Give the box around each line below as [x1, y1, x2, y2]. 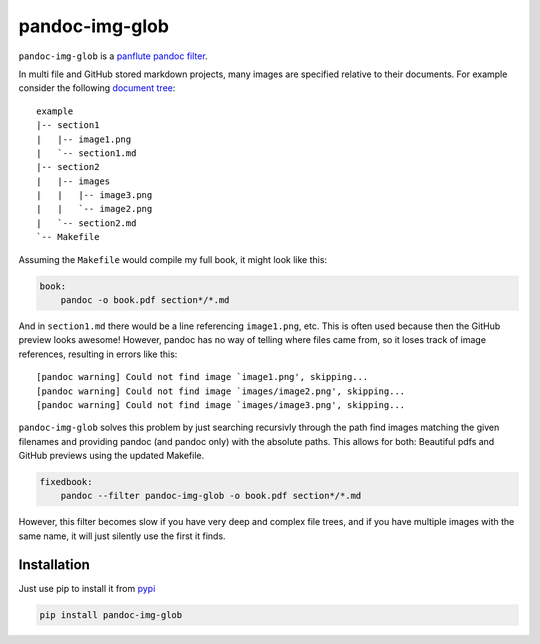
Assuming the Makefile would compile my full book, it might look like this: [18, 253, 328, 265]
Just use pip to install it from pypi [18, 582, 156, 594]
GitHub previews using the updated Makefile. [18, 450, 205, 462]
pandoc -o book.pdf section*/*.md [60, 295, 230, 305]
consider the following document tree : [18, 82, 176, 94]
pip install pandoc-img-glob [39, 609, 183, 620]
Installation [18, 556, 90, 573]
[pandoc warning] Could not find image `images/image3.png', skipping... [36, 399, 406, 410]
